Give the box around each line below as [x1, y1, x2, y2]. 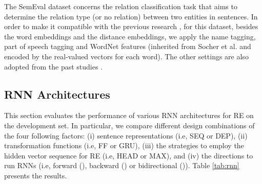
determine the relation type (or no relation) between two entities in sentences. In [4, 11, 258, 21]
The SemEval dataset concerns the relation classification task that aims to [4, 1, 237, 11]
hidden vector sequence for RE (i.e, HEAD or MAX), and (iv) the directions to [4, 150, 253, 160]
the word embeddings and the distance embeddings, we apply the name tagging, [4, 31, 256, 41]
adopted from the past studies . [4, 61, 103, 72]
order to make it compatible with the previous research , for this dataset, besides [4, 21, 258, 32]
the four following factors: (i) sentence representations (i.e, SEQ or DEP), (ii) [4, 130, 248, 141]
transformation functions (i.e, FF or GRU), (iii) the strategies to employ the [4, 140, 244, 151]
